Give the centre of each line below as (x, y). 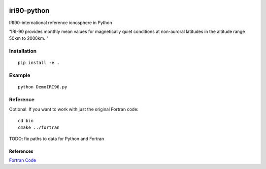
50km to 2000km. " (29, 38)
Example (20, 75)
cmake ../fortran (39, 127)
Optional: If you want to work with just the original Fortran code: (74, 109)
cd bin (26, 121)
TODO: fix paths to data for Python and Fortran (57, 139)
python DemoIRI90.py (43, 87)
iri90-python (29, 11)
